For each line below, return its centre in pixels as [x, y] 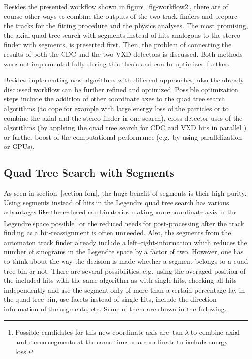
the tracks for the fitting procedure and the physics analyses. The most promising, [126, 25]
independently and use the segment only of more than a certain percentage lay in [125, 289]
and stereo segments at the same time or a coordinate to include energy [122, 342]
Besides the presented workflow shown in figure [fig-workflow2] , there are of [116, 6]
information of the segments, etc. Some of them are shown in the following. [115, 308]
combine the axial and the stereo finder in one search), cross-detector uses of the [123, 118]
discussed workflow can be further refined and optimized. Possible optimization [121, 89]
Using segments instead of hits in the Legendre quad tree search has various [117, 202]
